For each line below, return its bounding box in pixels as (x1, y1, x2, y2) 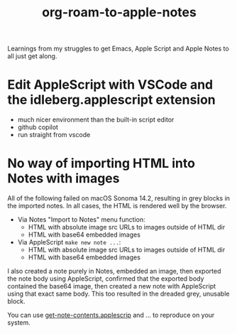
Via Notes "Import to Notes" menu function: (17, 215, 145, 224)
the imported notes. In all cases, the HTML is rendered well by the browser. (7, 202, 227, 210)
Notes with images (7, 171, 120, 187)
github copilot (17, 123, 59, 131)
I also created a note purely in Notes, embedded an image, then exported (7, 267, 221, 276)
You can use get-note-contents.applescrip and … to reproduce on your (7, 311, 215, 320)
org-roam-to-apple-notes (42, 4, 197, 21)
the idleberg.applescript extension (7, 92, 216, 108)
